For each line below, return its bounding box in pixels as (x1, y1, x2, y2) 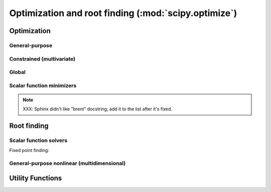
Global (9, 69, 26, 76)
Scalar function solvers (9, 137, 68, 144)
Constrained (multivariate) (9, 55, 75, 62)
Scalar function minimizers (9, 82, 77, 89)
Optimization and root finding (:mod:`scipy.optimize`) (9, 8, 237, 19)
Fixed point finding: (9, 147, 50, 153)
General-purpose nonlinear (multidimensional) (9, 160, 126, 167)
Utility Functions (9, 173, 62, 182)
